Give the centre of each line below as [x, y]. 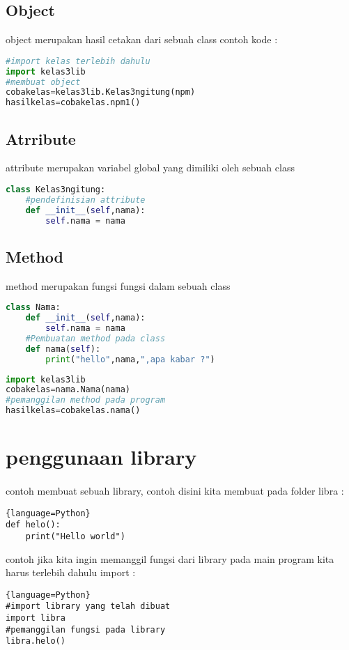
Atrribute [41, 138]
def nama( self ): [63, 349]
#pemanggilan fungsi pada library [86, 629]
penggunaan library [101, 457]
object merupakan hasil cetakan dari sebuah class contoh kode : [142, 39]
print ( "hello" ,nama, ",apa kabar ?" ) [130, 359]
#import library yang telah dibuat [88, 606]
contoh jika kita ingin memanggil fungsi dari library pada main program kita [170, 558]
